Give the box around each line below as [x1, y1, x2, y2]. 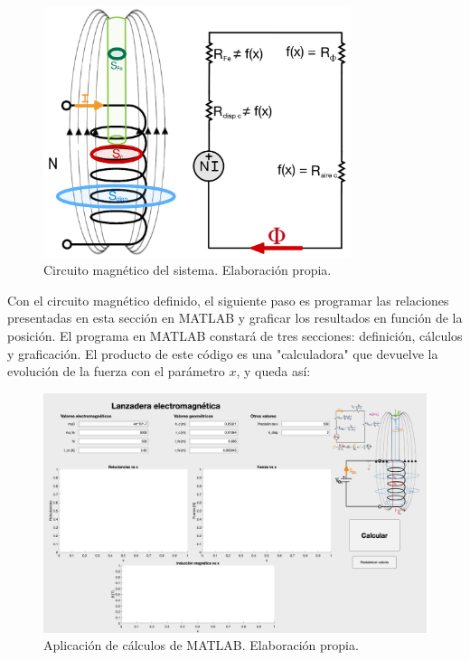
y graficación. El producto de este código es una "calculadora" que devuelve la [7, 344, 438, 363]
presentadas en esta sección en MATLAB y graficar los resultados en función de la [7, 308, 463, 327]
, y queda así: [236, 362, 311, 381]
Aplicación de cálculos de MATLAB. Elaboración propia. [43, 636, 359, 655]
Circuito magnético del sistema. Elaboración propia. [43, 260, 332, 279]
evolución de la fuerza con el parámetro [7, 362, 225, 381]
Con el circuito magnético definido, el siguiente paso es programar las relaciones [7, 290, 449, 309]
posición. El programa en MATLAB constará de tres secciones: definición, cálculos [7, 326, 463, 345]
